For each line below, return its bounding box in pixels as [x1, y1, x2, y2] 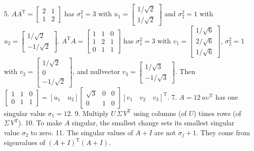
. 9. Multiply [70, 108, 109, 118]
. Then [175, 66, 195, 76]
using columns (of [133, 108, 187, 118]
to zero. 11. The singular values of [31, 127, 133, 137]
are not [154, 127, 176, 137]
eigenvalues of [4, 137, 45, 148]
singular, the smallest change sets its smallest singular [72, 117, 235, 128]
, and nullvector [72, 66, 120, 76]
